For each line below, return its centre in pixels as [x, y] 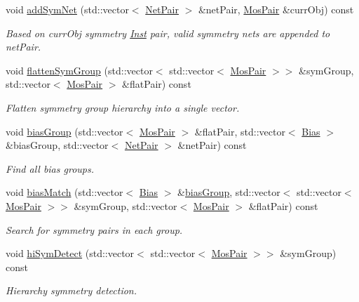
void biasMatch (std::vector [65, 192]
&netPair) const [212, 145]
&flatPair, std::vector [240, 131]
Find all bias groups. [50, 168]
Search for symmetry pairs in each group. [94, 229]
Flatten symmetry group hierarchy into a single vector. [123, 107]
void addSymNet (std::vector [67, 9]
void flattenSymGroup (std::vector [79, 70]
